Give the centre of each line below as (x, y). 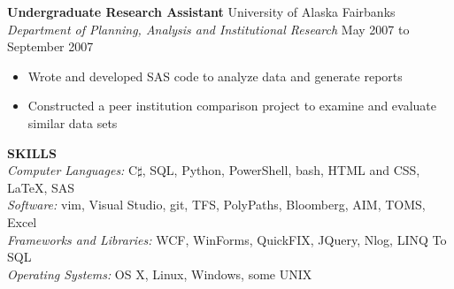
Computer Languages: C (73, 170)
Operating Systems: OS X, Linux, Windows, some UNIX (160, 274)
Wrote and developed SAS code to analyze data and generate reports (215, 76)
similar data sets (73, 122)
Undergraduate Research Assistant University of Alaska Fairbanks (201, 11)
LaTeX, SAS (41, 187)
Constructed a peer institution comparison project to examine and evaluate (232, 106)
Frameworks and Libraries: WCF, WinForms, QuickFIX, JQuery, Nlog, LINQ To (227, 239)
